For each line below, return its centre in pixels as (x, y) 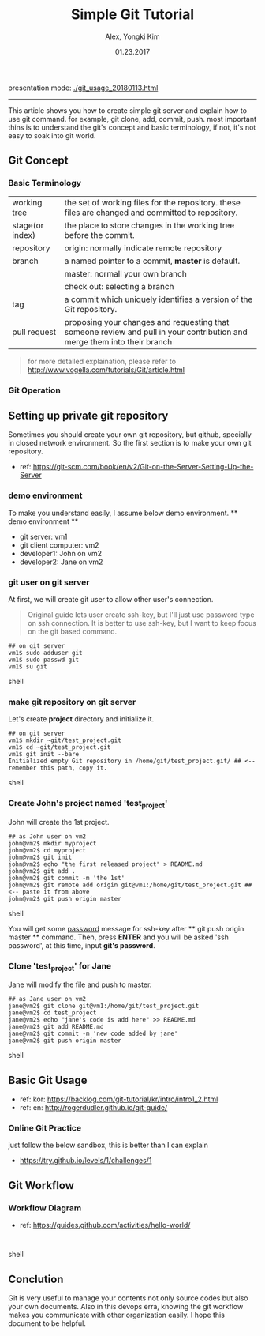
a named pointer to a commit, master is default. (152, 261)
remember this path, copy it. (58, 768)
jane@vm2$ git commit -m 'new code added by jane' (93, 1034)
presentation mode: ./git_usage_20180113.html (83, 88)
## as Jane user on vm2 (47, 999)
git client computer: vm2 (60, 545)
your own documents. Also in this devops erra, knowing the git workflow (126, 1306)
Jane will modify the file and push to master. (80, 984)
